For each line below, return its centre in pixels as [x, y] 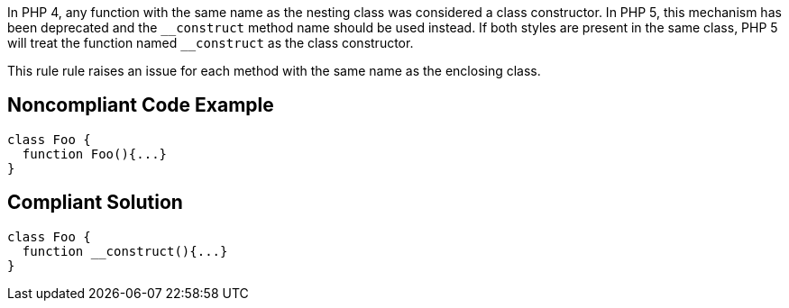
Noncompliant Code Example [141, 105]
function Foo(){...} [95, 154]
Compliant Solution [95, 203]
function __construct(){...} [125, 251]
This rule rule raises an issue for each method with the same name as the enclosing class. [274, 71]
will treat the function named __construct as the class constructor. [211, 43]
